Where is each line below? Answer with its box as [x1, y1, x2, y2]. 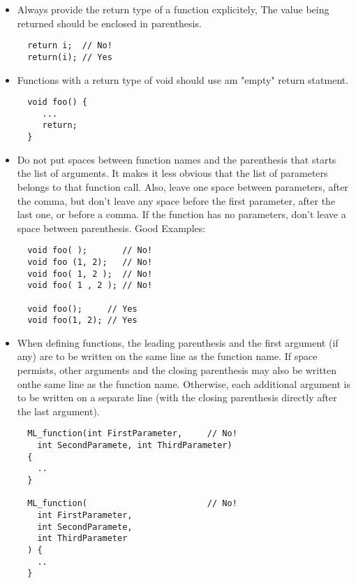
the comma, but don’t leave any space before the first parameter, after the [17, 193, 336, 208]
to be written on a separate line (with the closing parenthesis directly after [17, 390, 337, 405]
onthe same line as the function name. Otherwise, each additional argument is [17, 376, 350, 391]
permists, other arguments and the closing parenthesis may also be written [17, 363, 337, 377]
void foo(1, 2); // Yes [27, 315, 138, 326]
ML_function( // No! [27, 498, 237, 509]
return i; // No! [27, 41, 112, 51]
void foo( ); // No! [27, 245, 153, 256]
